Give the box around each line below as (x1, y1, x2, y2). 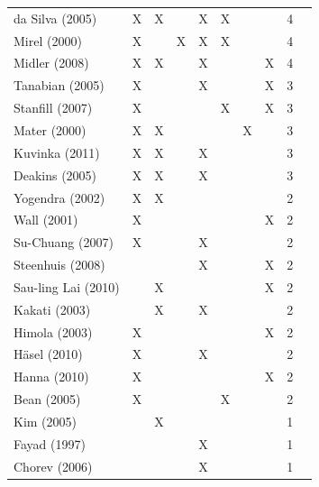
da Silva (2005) (14, 8, 97, 27)
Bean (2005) (14, 390, 81, 409)
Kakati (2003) (14, 299, 91, 318)
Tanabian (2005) (14, 76, 105, 95)
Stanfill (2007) (14, 98, 93, 117)
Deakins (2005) (14, 165, 97, 184)
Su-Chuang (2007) (14, 233, 114, 252)
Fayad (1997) (14, 434, 86, 453)
